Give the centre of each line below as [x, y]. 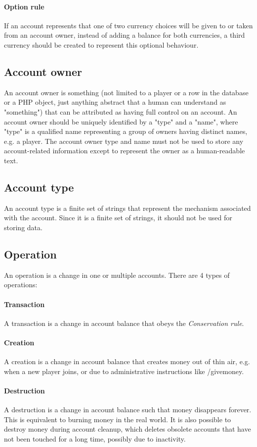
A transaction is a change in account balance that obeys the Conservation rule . [124, 323]
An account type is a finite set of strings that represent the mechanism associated [128, 208]
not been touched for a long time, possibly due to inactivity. [95, 438]
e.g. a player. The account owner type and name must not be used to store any [124, 141]
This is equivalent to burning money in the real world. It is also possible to [118, 419]
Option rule [24, 6]
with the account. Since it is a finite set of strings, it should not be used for [118, 218]
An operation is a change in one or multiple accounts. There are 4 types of [117, 275]
